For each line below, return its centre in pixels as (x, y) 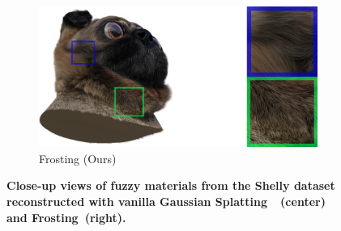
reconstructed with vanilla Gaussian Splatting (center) (166, 201)
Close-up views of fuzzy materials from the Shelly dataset (171, 185)
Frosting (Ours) (78, 158)
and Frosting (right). (66, 217)
